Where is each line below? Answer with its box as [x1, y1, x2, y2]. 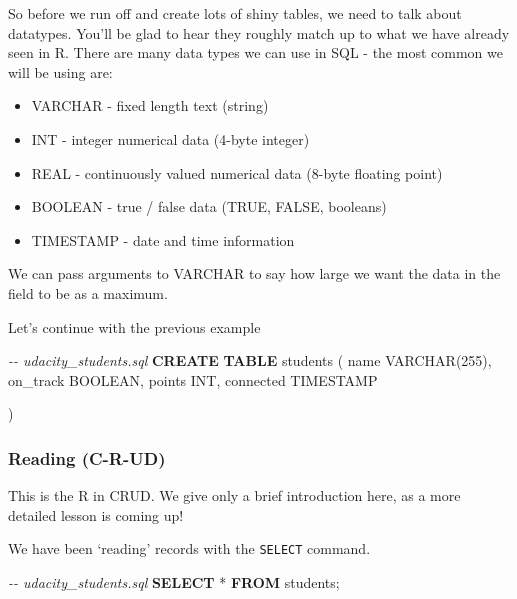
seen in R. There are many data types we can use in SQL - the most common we [8, 42, 503, 63]
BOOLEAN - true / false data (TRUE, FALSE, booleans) [31, 196, 387, 217]
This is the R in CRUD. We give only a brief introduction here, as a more [8, 485, 461, 506]
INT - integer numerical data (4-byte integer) [31, 128, 310, 149]
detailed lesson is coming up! [8, 504, 184, 525]
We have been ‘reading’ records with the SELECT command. [8, 538, 371, 559]
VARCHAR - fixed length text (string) [31, 95, 269, 116]
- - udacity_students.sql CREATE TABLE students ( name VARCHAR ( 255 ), [8, 350, 492, 371]
